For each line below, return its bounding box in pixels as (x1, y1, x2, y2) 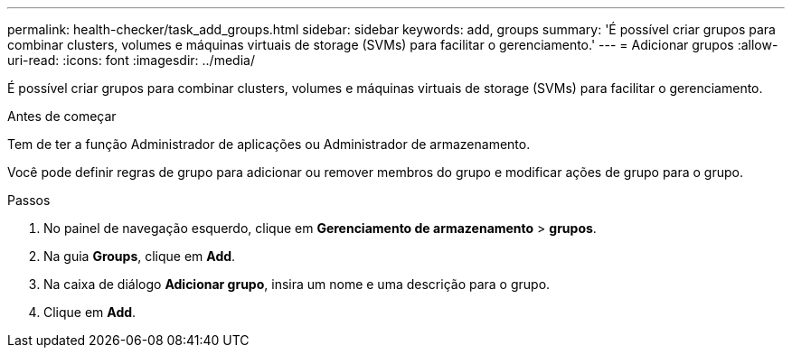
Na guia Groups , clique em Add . (43, 248, 236, 264)
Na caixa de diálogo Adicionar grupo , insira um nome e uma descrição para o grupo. (43, 276, 551, 292)
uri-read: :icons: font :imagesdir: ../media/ (7, 52, 255, 68)
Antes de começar (7, 108, 117, 124)
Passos (7, 192, 51, 208)
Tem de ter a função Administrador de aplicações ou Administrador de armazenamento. (7, 136, 531, 152)
